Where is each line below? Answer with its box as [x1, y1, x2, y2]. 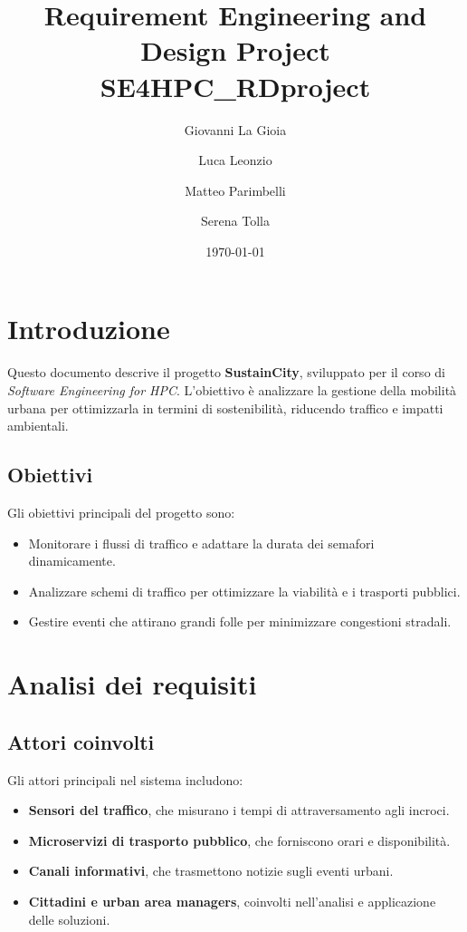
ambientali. [7, 416, 69, 435]
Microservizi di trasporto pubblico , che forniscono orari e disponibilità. [28, 830, 451, 849]
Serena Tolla [201, 211, 270, 230]
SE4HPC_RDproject [100, 67, 371, 104]
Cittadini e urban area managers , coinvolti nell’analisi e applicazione [28, 891, 436, 910]
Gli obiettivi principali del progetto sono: [7, 502, 235, 521]
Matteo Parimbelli [185, 180, 286, 199]
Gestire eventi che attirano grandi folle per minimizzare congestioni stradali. [28, 612, 452, 631]
